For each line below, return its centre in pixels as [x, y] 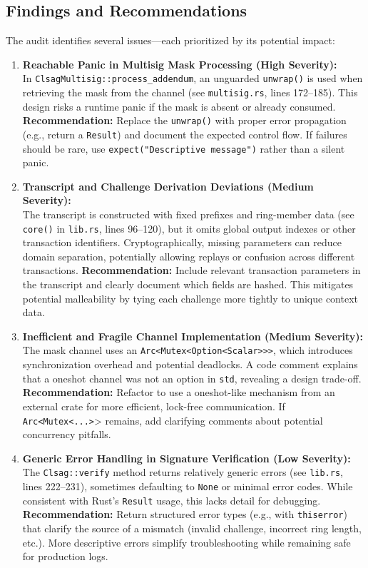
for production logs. [65, 556]
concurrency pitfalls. [67, 434]
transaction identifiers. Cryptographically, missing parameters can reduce [182, 242]
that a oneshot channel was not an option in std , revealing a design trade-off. [192, 378]
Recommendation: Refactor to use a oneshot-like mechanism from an [179, 392]
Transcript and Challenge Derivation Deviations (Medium [168, 186]
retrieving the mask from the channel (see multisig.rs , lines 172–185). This [190, 92]
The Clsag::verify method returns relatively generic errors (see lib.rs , [183, 472]
